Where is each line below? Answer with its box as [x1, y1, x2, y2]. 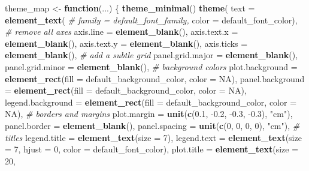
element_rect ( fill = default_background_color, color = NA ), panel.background [5, 72, 305, 85]
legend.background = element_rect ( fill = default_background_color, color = [5, 95, 297, 108]
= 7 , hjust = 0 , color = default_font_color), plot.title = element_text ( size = [5, 143, 299, 155]
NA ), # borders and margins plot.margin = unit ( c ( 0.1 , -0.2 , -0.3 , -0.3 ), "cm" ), [5, 107, 293, 120]
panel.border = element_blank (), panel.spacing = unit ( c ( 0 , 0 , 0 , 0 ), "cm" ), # [5, 119, 300, 131]
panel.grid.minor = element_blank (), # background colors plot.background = [5, 60, 298, 73]
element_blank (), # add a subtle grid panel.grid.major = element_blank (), [5, 49, 298, 61]
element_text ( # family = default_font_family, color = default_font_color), [5, 13, 298, 26]
